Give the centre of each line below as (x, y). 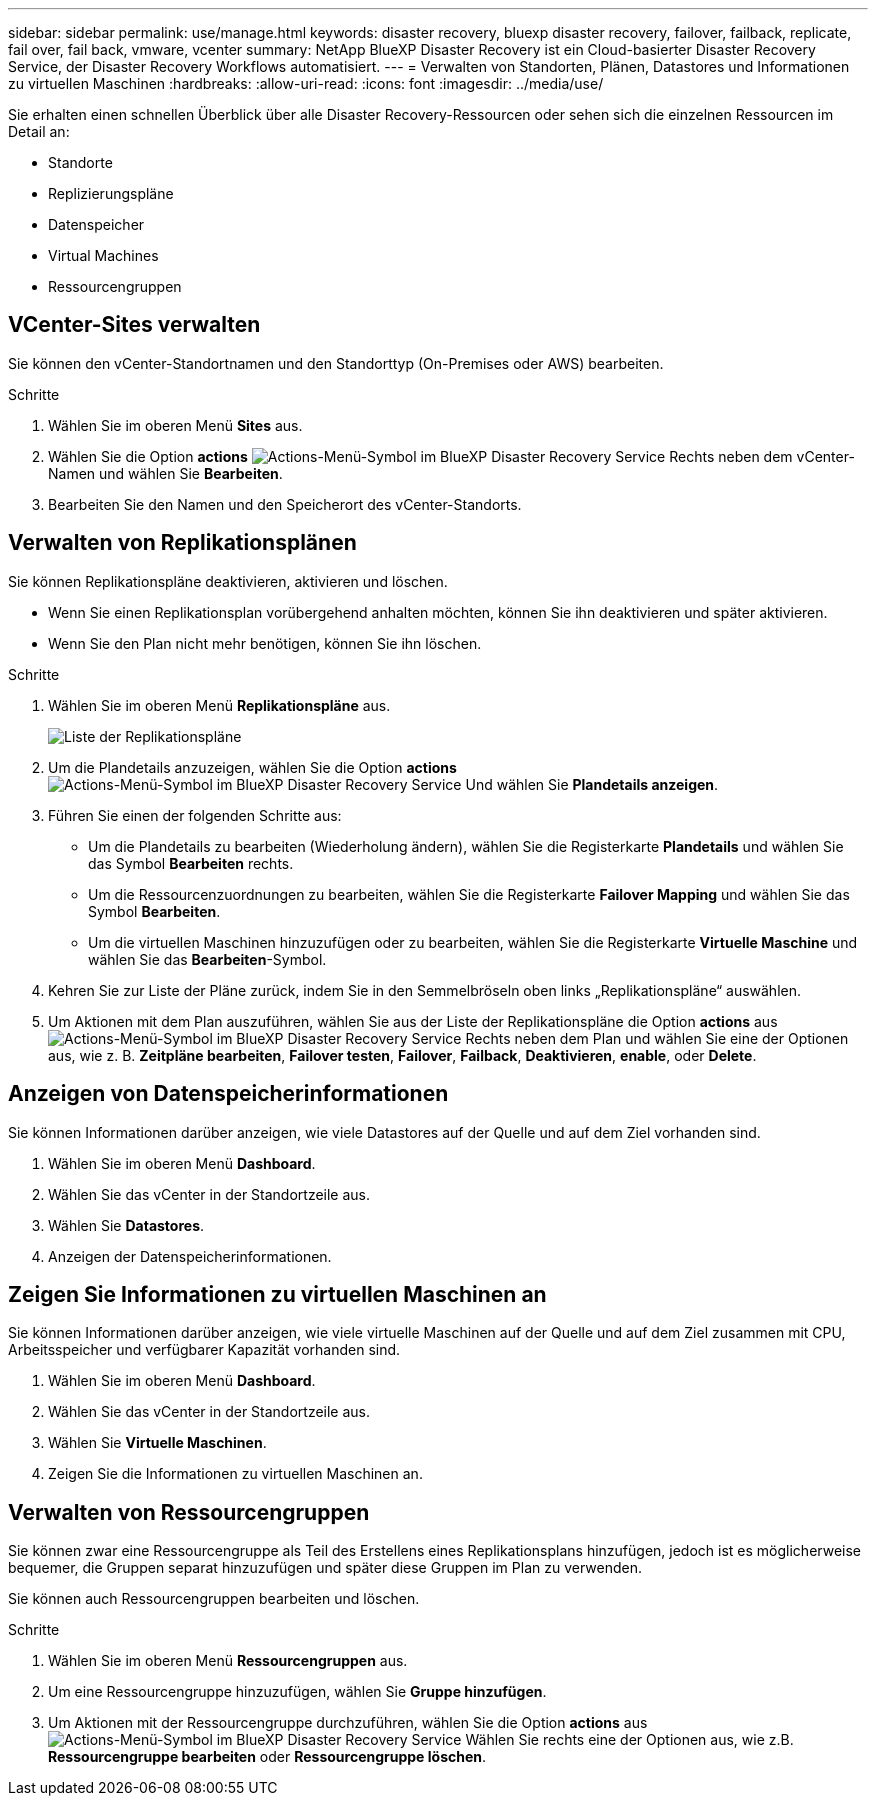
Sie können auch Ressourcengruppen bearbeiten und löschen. (214, 1599)
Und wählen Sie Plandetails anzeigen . (592, 784)
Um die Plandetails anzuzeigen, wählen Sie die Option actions (252, 767)
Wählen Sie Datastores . (126, 1225)
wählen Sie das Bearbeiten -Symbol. (207, 959)
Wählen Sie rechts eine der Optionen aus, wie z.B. (629, 1740)
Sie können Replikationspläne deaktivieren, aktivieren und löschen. (228, 581)
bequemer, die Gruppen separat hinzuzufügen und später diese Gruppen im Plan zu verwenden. (325, 1568)
